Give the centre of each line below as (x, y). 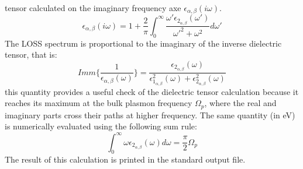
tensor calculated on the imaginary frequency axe (93, 8)
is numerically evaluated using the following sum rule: (101, 126)
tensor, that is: (31, 54)
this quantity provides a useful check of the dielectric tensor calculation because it (152, 91)
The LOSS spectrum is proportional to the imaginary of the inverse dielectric (143, 43)
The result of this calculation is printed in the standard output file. (125, 159)
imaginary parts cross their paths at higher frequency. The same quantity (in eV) (150, 115)
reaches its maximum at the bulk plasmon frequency (99, 103)
